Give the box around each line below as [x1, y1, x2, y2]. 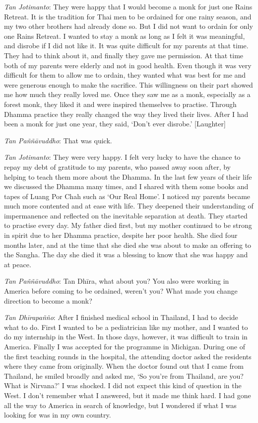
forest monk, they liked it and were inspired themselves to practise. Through [4, 99, 237, 109]
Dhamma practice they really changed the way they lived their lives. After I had [4, 108, 249, 119]
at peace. [4, 259, 31, 269]
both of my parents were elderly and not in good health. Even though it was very [4, 60, 252, 70]
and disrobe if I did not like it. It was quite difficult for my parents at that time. [4, 40, 249, 51]
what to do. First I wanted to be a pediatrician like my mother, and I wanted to [4, 321, 248, 332]
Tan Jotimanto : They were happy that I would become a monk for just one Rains [4, 1, 253, 11]
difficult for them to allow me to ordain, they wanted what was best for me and [4, 70, 246, 80]
